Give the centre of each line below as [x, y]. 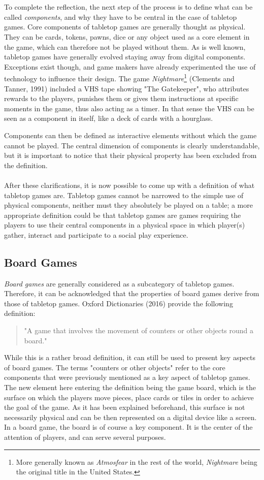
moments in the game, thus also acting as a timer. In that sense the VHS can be [129, 108]
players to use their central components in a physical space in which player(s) [125, 225]
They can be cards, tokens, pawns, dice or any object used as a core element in [127, 36]
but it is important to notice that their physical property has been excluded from [130, 155]
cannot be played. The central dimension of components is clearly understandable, [132, 145]
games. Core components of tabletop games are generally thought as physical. [125, 27]
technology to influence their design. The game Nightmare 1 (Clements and [119, 77]
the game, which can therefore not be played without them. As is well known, [125, 46]
